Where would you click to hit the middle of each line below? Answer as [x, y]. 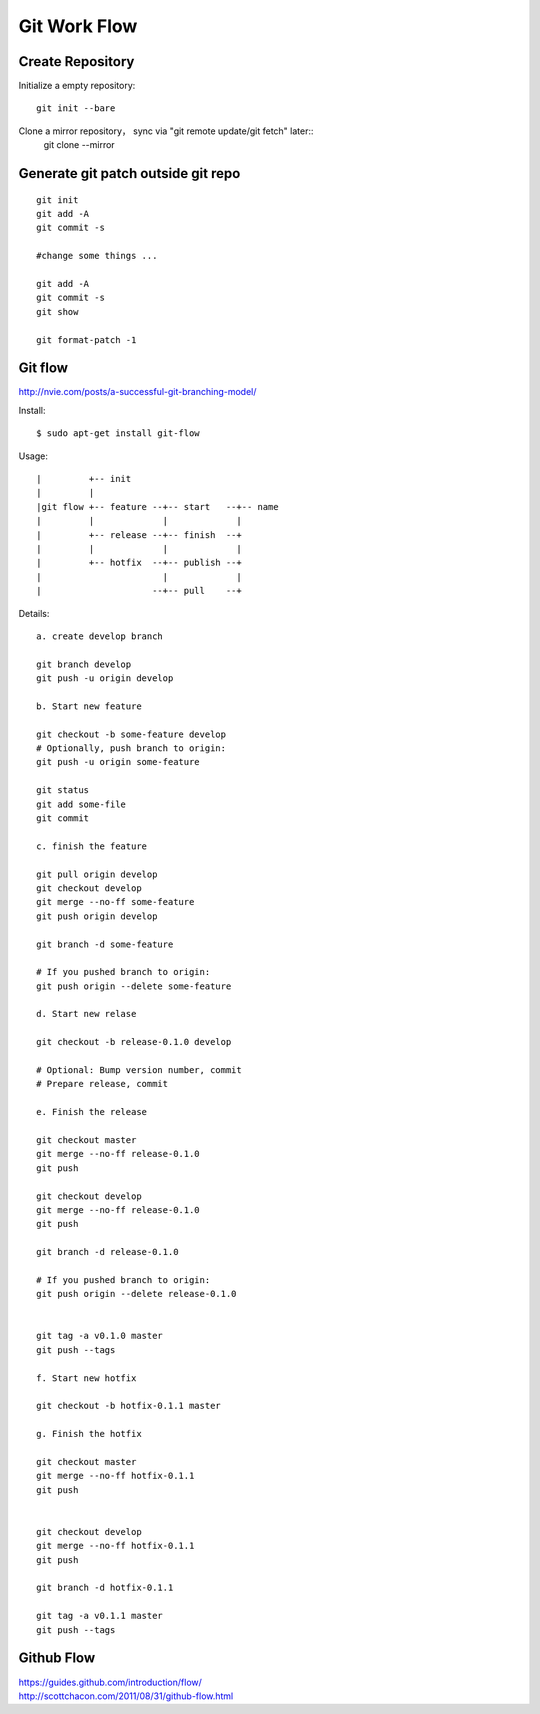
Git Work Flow [78, 26]
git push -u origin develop [105, 678]
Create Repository [76, 61]
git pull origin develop [97, 874]
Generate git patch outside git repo [129, 173]
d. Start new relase [86, 1014]
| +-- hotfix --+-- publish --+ [139, 563]
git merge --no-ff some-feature [115, 902]
